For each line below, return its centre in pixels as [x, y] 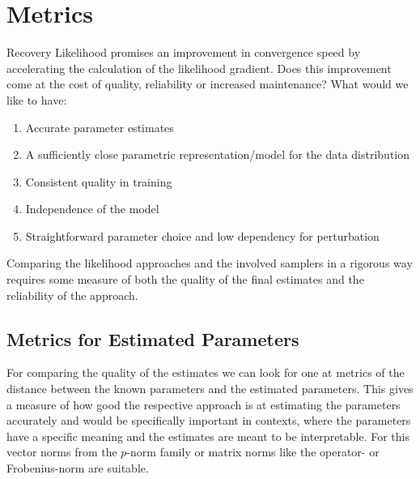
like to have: [37, 99]
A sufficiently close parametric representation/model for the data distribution [218, 154]
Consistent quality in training [99, 181]
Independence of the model [92, 209]
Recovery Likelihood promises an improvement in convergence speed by [184, 52]
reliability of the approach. [72, 295]
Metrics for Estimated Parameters [153, 338]
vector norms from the [62, 452]
